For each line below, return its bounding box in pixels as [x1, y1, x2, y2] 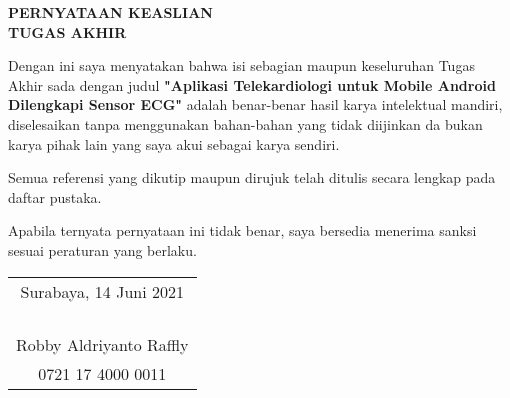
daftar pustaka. [8, 186, 102, 207]
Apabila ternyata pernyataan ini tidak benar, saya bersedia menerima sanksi [8, 220, 477, 241]
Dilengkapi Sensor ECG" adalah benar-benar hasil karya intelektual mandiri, [8, 94, 503, 115]
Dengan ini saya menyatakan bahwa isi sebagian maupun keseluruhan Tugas [8, 55, 475, 76]
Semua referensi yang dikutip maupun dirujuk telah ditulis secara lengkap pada [8, 167, 496, 188]
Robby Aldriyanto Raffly [16, 332, 189, 356]
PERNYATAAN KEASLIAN [8, 2, 213, 22]
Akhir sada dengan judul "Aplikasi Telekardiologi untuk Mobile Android [8, 74, 496, 95]
